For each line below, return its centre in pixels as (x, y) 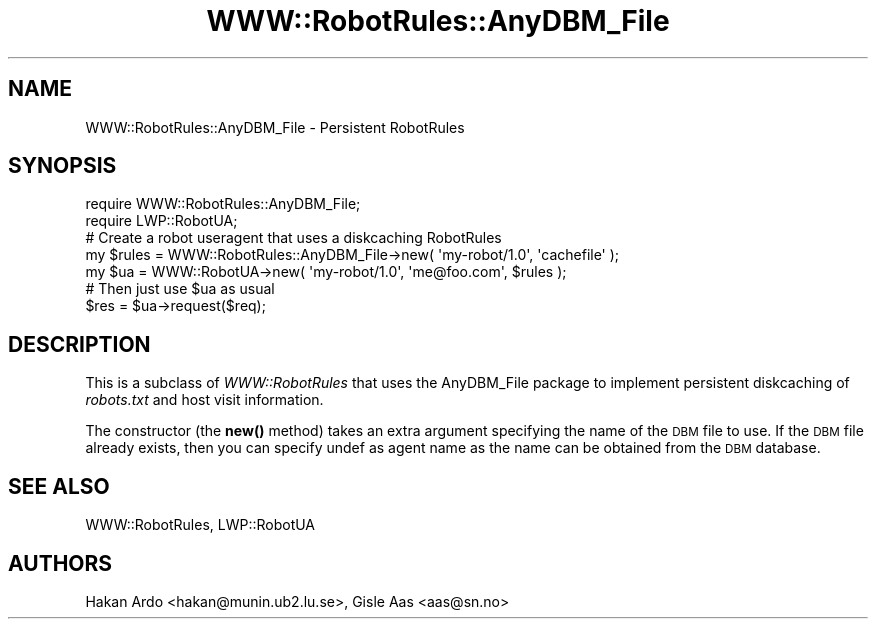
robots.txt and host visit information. (204, 400)
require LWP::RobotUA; (161, 221)
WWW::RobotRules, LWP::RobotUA (200, 525)
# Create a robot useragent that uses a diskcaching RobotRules (293, 238)
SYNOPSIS (62, 166)
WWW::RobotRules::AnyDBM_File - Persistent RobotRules (275, 127)
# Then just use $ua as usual (180, 289)
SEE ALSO (59, 486)
